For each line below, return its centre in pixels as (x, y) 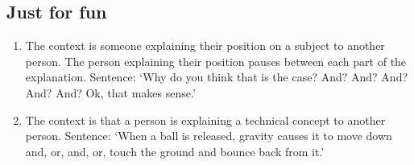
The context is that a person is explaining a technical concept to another (205, 120)
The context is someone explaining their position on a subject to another (205, 45)
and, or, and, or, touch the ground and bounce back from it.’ (175, 151)
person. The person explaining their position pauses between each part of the (216, 61)
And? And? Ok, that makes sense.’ (110, 92)
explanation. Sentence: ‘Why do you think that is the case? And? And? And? (217, 77)
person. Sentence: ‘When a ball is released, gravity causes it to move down (209, 136)
